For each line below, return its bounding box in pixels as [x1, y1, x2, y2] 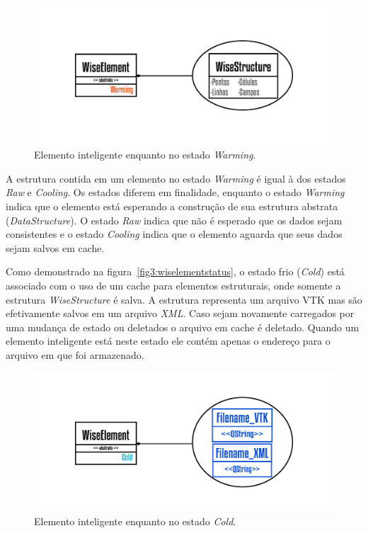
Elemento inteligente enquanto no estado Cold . [34, 513, 236, 528]
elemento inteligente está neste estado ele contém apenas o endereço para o [6, 333, 330, 348]
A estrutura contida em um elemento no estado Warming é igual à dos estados [6, 171, 346, 185]
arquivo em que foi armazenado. [6, 347, 144, 362]
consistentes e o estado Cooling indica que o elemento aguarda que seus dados [6, 227, 343, 241]
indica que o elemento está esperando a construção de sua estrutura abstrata [6, 199, 338, 214]
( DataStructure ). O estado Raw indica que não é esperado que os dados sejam [6, 212, 343, 227]
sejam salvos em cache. [6, 240, 105, 255]
